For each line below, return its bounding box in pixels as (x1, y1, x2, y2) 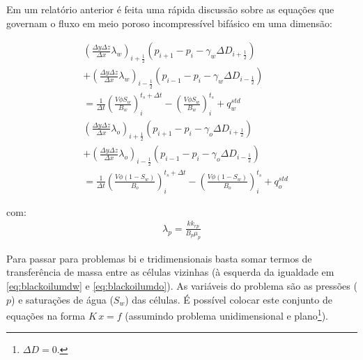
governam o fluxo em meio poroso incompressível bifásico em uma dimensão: (6, 15, 332, 30)
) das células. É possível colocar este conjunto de (125, 292, 332, 306)
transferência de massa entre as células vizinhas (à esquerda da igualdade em (6, 265, 334, 279)
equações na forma (6, 308, 86, 322)
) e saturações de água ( (11, 292, 114, 306)
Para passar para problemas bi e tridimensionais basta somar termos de (6, 251, 312, 265)
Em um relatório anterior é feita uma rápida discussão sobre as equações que (6, 2, 334, 16)
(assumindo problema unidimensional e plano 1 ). (125, 306, 328, 322)
